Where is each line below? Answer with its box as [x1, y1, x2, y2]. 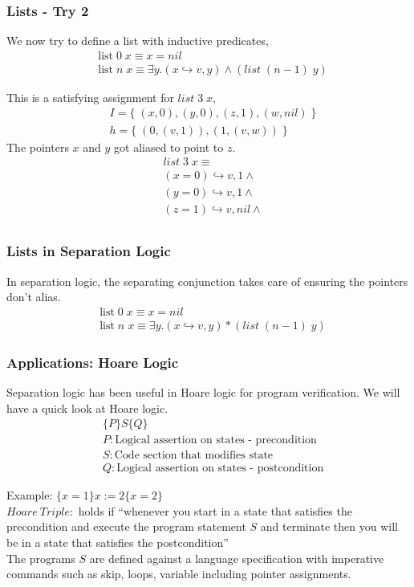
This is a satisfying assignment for [6, 88, 174, 105]
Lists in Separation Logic [6, 241, 171, 261]
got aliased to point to [114, 138, 224, 155]
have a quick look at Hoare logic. [6, 399, 168, 416]
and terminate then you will [260, 518, 398, 535]
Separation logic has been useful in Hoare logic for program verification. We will [6, 383, 400, 400]
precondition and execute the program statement [6, 518, 246, 535]
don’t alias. [6, 288, 61, 305]
